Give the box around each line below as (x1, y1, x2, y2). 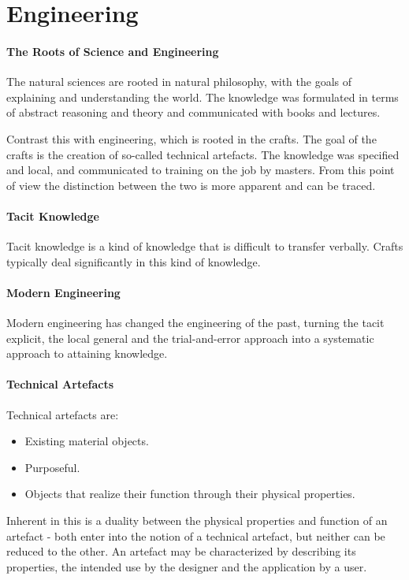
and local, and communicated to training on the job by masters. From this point (6, 162, 395, 178)
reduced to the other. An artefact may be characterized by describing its (6, 543, 356, 560)
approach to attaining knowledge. (6, 345, 168, 362)
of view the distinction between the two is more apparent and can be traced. (6, 177, 376, 193)
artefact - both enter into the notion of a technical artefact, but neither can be (6, 527, 385, 544)
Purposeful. (24, 459, 80, 475)
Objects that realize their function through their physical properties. (24, 485, 355, 502)
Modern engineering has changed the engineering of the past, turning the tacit (6, 314, 385, 331)
